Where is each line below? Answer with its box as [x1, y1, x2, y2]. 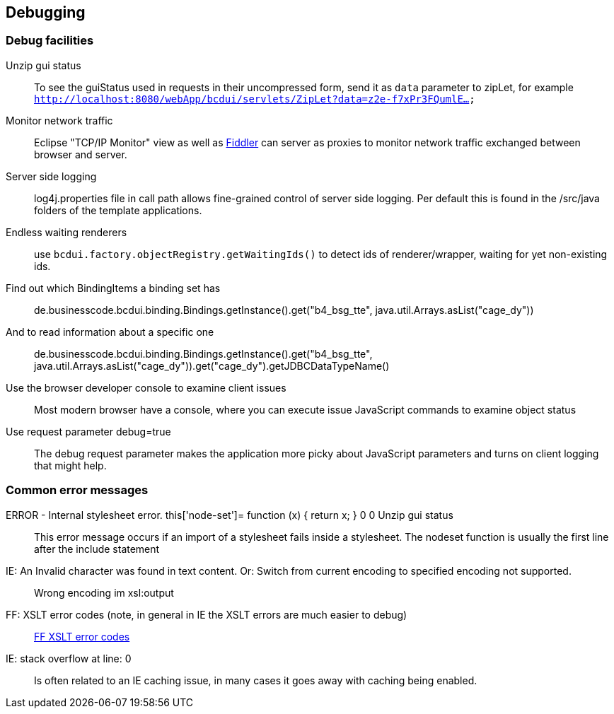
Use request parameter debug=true [6, 425, 171, 438]
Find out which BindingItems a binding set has [6, 281, 221, 294]
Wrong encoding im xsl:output [34, 586, 174, 599]
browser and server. [34, 148, 127, 160]
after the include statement [34, 542, 160, 555]
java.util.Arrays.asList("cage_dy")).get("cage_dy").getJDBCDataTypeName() [34, 359, 390, 372]
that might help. [34, 459, 107, 472]
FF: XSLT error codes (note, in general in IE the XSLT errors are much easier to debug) [6, 608, 407, 621]
